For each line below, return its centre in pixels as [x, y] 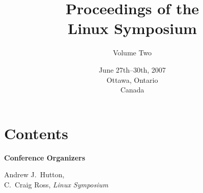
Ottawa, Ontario [132, 79]
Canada [132, 90]
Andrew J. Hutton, [34, 174]
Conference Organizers [45, 157]
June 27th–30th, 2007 [132, 69]
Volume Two [132, 53]
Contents [36, 133]
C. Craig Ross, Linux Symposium [56, 184]
